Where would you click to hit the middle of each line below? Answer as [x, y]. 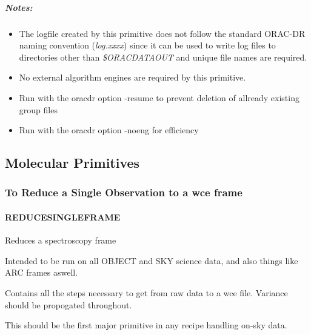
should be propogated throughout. [69, 304]
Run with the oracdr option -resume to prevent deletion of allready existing [159, 97]
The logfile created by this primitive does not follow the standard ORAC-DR [162, 33]
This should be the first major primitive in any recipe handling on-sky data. [146, 325]
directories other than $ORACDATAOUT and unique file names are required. [163, 57]
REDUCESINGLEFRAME [63, 217]
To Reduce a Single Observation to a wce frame [124, 192]
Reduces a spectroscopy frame [61, 240]
